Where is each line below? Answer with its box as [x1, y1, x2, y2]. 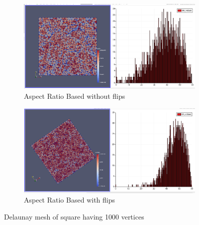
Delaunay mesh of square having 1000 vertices [4, 212, 144, 222]
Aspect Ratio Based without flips [24, 90, 125, 101]
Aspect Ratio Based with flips [24, 195, 115, 205]
